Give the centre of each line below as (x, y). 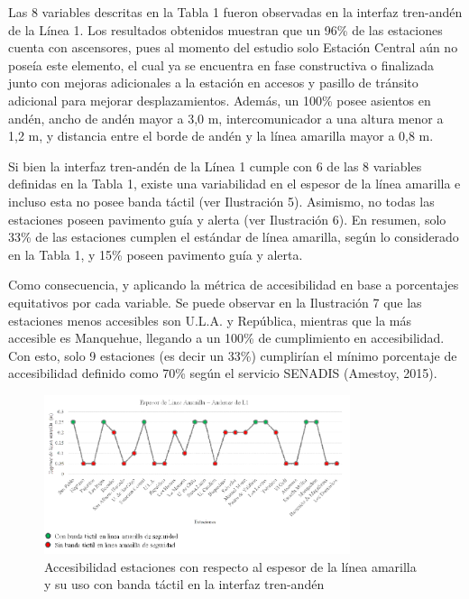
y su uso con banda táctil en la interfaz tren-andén (184, 584)
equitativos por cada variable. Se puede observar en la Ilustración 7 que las (215, 302)
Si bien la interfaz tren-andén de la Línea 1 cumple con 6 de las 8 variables (215, 166)
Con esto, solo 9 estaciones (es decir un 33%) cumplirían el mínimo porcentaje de (233, 355)
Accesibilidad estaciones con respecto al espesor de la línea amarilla (230, 566)
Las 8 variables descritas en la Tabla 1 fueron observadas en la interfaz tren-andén (235, 12)
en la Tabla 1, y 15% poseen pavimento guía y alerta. (156, 254)
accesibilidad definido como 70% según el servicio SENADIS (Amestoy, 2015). (223, 373)
